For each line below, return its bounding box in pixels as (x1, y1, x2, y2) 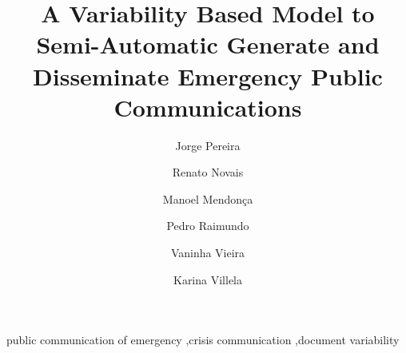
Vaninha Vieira (170, 244, 245, 261)
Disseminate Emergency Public (33, 59, 383, 92)
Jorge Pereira (175, 137, 241, 153)
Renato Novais (172, 164, 244, 180)
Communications (113, 90, 302, 123)
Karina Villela (173, 271, 242, 288)
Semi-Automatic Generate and (36, 28, 380, 61)
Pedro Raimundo (166, 217, 249, 234)
